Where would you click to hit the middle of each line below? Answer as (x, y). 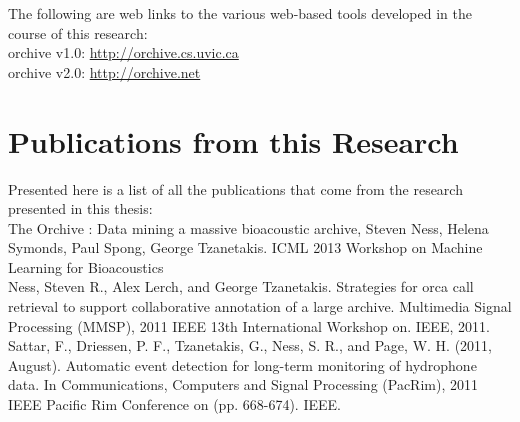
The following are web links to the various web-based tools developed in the (240, 13)
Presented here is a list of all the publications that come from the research (235, 188)
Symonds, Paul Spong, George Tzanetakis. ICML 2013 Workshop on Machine (245, 247)
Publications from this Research (233, 140)
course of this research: (78, 32)
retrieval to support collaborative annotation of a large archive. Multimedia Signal (260, 306)
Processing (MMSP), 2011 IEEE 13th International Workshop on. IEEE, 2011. (249, 325)
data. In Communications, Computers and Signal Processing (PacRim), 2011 (243, 384)
